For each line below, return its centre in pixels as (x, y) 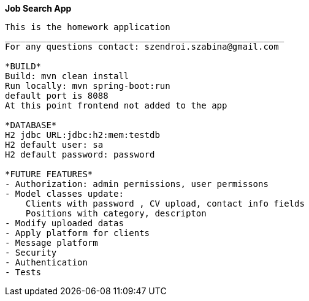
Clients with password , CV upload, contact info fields (165, 204)
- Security (31, 253)
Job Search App (38, 8)
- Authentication (46, 262)
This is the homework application (88, 27)
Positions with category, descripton (116, 213)
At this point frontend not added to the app (116, 105)
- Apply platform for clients (78, 233)
